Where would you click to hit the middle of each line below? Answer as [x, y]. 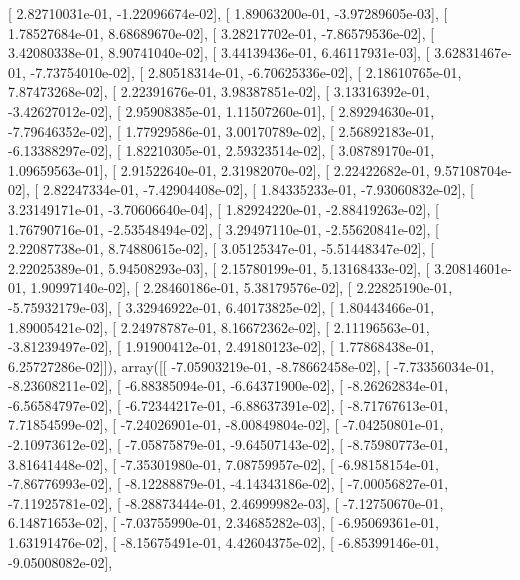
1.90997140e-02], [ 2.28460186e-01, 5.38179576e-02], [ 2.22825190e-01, [241, 287]
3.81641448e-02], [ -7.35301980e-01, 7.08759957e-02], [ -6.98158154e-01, [223, 463]
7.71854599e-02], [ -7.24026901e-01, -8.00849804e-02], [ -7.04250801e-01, [226, 424]
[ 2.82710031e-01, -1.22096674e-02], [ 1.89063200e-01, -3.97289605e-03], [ [228, 13]
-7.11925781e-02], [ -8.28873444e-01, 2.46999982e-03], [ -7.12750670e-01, [226, 502]
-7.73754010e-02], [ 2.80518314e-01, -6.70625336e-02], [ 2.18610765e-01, [246, 71]
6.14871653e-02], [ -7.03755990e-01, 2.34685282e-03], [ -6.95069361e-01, [223, 522]
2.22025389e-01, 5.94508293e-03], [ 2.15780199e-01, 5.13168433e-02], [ [219, 267]
